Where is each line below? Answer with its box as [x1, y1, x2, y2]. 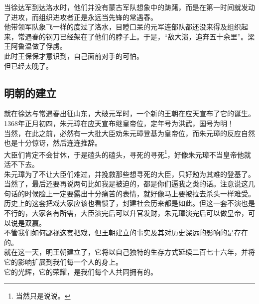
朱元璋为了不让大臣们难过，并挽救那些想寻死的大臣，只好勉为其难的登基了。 [4, 168, 255, 179]
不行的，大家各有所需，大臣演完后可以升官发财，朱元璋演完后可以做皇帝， [4, 207, 248, 218]
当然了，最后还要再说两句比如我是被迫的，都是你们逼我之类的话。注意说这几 [4, 178, 255, 189]
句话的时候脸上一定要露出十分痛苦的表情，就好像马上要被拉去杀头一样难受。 [4, 188, 255, 198]
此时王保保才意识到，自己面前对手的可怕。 [4, 50, 143, 61]
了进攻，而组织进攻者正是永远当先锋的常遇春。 [4, 11, 157, 22]
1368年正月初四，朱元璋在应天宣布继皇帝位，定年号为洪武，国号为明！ [4, 118, 234, 128]
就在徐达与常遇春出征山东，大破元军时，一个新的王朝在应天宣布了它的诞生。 [4, 108, 255, 119]
